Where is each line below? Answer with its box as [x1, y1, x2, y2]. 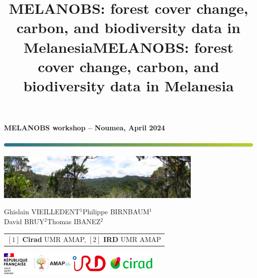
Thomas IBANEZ [47, 216, 101, 226]
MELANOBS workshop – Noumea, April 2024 [4, 122, 165, 133]
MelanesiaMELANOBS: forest [23, 37, 234, 57]
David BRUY [4, 216, 44, 226]
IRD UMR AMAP [103, 234, 161, 244]
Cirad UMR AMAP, [22, 234, 86, 244]
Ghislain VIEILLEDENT [4, 206, 80, 217]
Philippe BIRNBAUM [83, 206, 150, 217]
